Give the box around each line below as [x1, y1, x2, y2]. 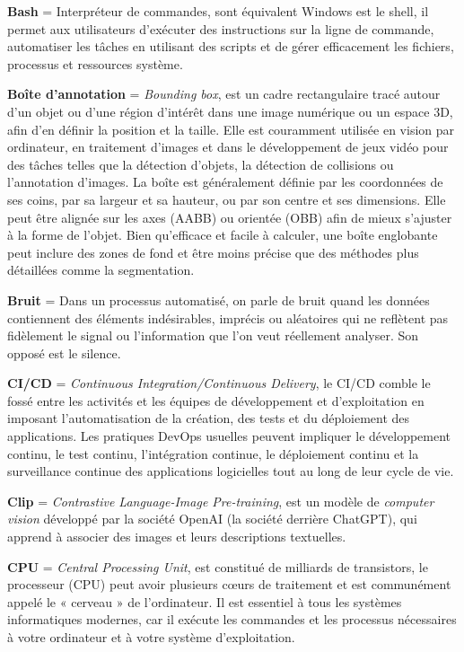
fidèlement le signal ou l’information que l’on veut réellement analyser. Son [7, 326, 419, 345]
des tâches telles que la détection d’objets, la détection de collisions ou [7, 154, 394, 173]
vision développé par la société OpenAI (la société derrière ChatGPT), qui [7, 509, 417, 528]
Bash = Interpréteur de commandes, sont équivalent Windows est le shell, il [7, 2, 429, 20]
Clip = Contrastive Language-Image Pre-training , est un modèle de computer [7, 491, 434, 510]
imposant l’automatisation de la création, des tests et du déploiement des [7, 409, 410, 427]
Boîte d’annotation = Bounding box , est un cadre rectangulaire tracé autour [7, 84, 441, 103]
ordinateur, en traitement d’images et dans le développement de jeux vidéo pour [7, 137, 449, 156]
